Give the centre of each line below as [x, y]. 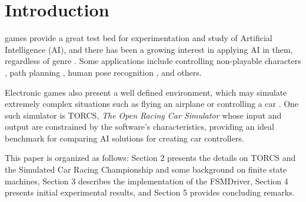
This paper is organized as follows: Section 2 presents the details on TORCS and [150, 158]
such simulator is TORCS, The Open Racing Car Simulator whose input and [143, 115]
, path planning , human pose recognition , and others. [103, 72]
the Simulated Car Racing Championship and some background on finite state [146, 169]
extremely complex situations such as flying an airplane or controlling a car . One [152, 104]
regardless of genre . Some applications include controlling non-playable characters [153, 61]
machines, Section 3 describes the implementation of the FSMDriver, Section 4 [147, 181]
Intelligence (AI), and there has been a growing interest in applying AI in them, [149, 49]
